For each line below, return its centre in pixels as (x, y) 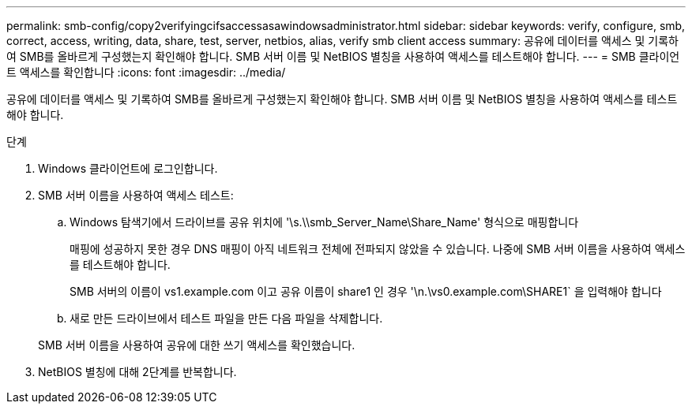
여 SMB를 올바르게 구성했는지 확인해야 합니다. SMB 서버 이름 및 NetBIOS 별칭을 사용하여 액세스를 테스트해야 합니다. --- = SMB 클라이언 (343, 56)
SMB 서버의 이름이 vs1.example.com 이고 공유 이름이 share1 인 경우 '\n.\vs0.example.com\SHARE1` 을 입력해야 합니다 (366, 291)
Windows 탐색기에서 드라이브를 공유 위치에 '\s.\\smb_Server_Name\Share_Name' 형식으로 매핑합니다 (324, 222)
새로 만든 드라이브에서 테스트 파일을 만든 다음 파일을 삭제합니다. (226, 318)
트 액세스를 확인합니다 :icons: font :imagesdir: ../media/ (146, 72)
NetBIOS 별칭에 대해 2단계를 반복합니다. (137, 372)
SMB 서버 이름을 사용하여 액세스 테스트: (136, 195)
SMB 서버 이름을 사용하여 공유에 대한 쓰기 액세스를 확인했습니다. (197, 345)
